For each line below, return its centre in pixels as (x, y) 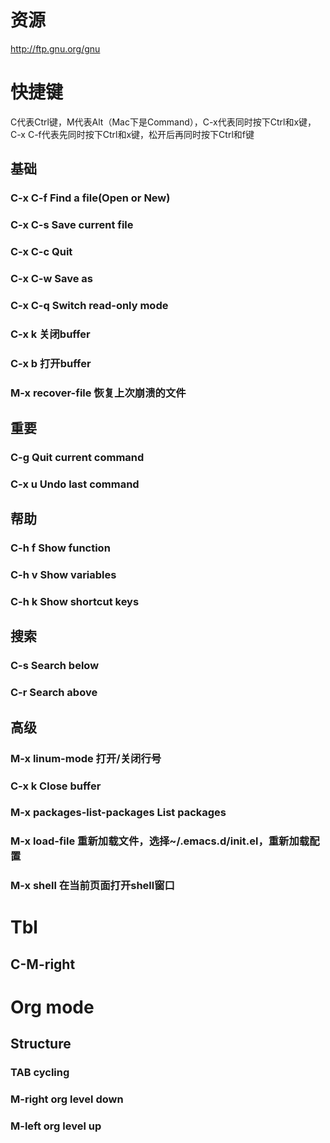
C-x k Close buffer (56, 786)
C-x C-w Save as (52, 278)
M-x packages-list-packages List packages (118, 813)
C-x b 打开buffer (51, 363)
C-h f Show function (60, 548)
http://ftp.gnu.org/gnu (55, 48)
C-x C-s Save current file (72, 225)
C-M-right (43, 964)
